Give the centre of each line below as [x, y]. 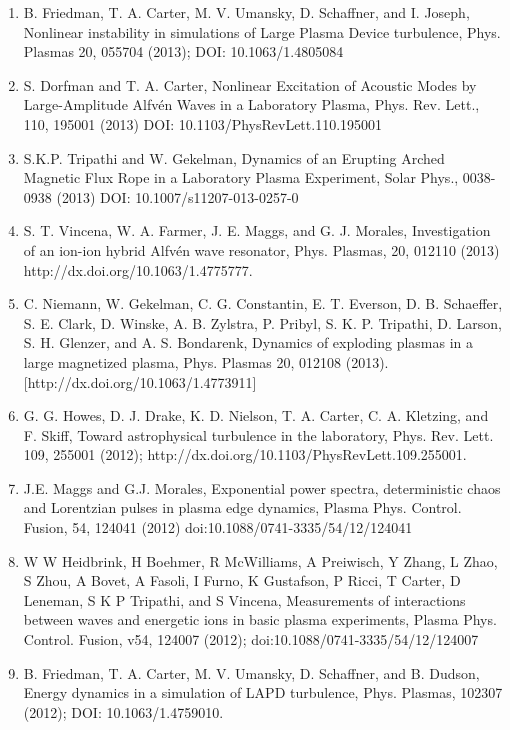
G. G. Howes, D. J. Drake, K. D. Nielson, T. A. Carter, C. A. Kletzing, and [256, 415]
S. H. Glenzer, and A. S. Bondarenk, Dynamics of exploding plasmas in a [248, 342]
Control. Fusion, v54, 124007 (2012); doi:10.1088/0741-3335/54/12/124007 [251, 639]
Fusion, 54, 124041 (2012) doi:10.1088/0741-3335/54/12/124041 [218, 527]
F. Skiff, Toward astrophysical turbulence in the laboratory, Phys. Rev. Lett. [258, 434]
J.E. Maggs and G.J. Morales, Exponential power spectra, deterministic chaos [262, 487]
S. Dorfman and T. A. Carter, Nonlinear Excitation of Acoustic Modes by [250, 84]
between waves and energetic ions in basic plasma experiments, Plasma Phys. [260, 619]
